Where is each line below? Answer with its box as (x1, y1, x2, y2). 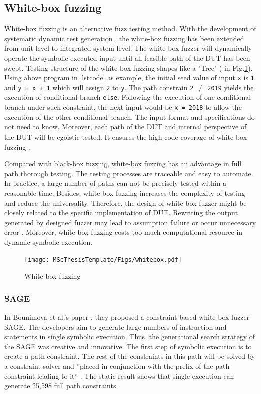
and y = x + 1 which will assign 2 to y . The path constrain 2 (4, 82, 194, 92)
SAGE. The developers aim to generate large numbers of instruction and (4, 321, 227, 332)
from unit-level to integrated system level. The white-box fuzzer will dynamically (4, 43, 252, 53)
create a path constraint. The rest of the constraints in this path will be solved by (4, 351, 255, 361)
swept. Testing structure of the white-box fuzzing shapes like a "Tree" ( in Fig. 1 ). (4, 62, 253, 73)
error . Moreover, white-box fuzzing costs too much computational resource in (4, 227, 243, 237)
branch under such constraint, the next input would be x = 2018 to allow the (4, 102, 242, 112)
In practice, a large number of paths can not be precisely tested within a (4, 178, 227, 188)
